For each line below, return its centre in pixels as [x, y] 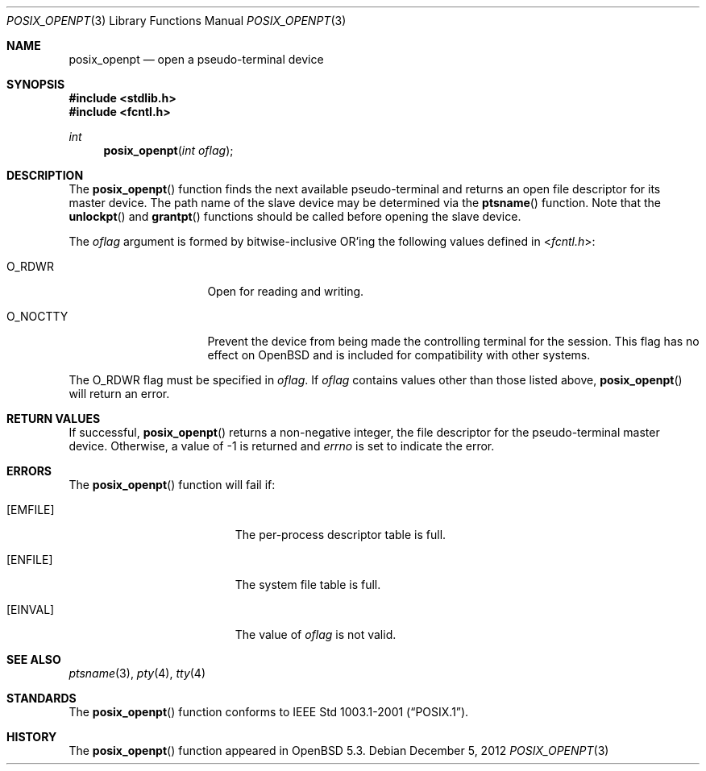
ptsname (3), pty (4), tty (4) [137, 673]
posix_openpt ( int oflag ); [168, 150]
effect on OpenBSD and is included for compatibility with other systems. [399, 355]
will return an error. [119, 394]
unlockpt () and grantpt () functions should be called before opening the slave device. [295, 216]
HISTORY [32, 737]
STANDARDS [42, 698]
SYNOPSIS [36, 84]
